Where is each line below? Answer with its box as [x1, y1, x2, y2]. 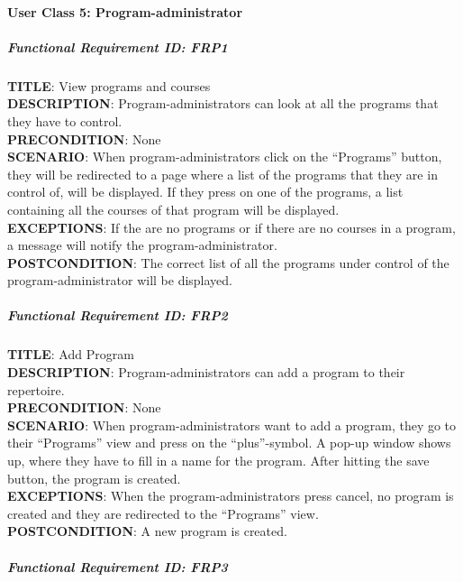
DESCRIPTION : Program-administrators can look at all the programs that [7, 94, 439, 113]
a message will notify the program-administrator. [7, 236, 277, 254]
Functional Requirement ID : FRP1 [7, 37, 228, 56]
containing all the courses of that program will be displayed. [7, 199, 340, 218]
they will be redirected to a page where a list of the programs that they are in [7, 164, 438, 183]
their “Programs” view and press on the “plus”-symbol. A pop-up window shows [7, 433, 451, 452]
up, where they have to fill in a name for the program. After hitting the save [7, 451, 430, 469]
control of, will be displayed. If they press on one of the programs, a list [7, 182, 404, 201]
